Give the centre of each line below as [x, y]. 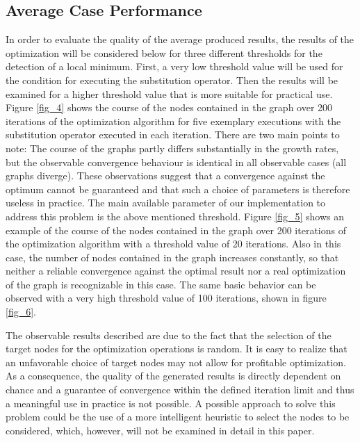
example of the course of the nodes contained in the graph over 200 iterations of [176, 230]
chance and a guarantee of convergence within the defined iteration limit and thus [180, 390]
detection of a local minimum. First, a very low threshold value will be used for [174, 66]
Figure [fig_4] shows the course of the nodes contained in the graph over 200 [169, 107]
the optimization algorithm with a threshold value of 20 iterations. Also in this [173, 244]
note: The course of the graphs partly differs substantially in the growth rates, [172, 148]
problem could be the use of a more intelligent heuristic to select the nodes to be [178, 417]
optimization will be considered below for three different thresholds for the [164, 52]
